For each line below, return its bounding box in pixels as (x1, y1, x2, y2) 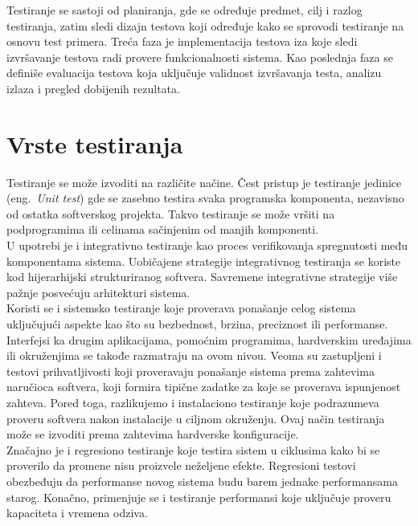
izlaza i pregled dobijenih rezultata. (6, 80, 180, 96)
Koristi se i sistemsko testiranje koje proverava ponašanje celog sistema (6, 300, 356, 316)
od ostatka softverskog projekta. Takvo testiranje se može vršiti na (6, 205, 335, 222)
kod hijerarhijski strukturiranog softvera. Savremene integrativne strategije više (6, 268, 398, 285)
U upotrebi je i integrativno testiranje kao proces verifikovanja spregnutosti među (6, 237, 408, 254)
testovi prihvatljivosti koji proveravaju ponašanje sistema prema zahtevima (6, 362, 375, 379)
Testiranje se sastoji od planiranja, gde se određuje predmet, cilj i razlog (6, 2, 363, 18)
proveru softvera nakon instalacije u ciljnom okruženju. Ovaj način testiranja (6, 410, 385, 426)
